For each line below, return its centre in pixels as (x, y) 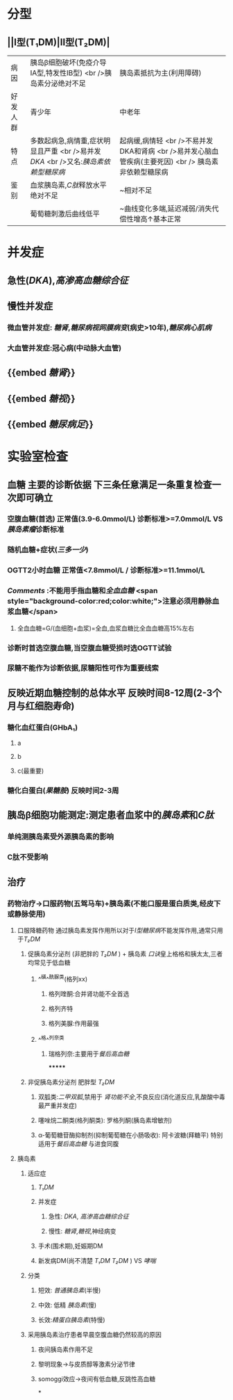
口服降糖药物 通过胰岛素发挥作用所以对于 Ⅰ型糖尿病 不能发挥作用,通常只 (117, 930)
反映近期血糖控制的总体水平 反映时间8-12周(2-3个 (114, 693)
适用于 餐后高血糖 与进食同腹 (78, 1144)
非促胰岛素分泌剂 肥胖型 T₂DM (71, 1082)
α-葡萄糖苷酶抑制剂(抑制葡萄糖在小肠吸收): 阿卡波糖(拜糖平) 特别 (130, 1135)
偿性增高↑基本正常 (150, 219)
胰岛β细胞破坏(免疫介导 (68, 62)
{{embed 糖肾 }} (41, 373)
